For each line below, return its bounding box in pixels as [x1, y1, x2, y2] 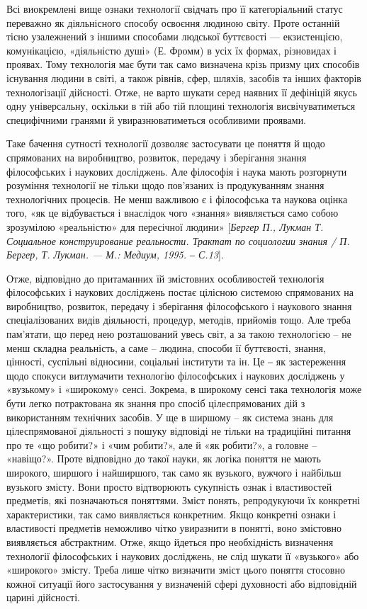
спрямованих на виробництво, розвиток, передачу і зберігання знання [6, 149, 307, 164]
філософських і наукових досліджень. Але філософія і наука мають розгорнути [6, 164, 347, 178]
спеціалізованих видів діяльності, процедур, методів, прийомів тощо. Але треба [6, 312, 351, 327]
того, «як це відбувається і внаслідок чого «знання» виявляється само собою [6, 205, 339, 220]
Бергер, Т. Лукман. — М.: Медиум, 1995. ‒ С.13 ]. [6, 247, 224, 262]
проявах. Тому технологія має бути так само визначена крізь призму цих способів [6, 57, 360, 72]
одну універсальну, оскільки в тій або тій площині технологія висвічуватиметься [6, 98, 356, 113]
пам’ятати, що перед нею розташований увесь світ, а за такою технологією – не [6, 326, 351, 341]
